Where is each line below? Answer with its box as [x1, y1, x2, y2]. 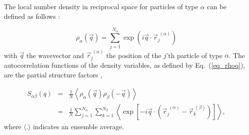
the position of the [106, 50, 161, 60]
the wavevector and [26, 50, 84, 60]
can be [207, 1, 227, 11]
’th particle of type [166, 50, 223, 60]
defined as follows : [4, 11, 60, 21]
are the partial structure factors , [4, 69, 103, 79]
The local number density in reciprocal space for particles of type [4, 1, 198, 11]
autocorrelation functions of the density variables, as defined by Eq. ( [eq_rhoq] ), [4, 60, 245, 70]
